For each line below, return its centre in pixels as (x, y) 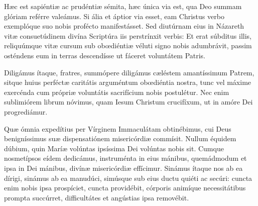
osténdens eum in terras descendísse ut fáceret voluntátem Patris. (105, 55)
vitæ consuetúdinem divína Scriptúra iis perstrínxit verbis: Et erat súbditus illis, (128, 35)
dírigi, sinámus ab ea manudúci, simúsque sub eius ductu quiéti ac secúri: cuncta (128, 178)
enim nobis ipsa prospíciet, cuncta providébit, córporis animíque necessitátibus (125, 188)
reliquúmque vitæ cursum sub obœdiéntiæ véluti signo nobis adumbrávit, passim (128, 45)
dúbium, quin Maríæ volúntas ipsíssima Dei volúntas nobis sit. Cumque (114, 148)
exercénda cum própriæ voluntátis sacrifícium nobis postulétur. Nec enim (117, 92)
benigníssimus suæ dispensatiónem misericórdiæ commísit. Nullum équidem (120, 138)
